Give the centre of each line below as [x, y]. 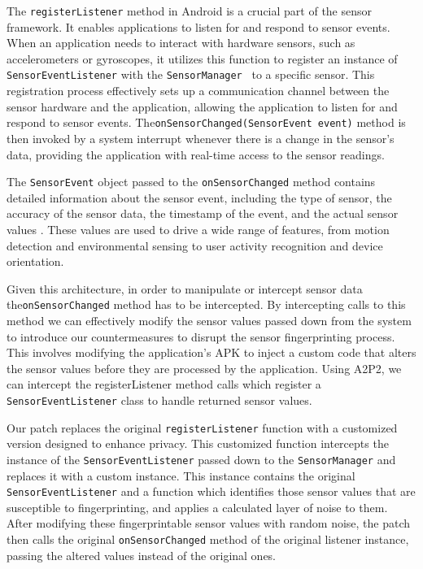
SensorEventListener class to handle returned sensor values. [159, 400]
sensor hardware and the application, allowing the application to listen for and [202, 106]
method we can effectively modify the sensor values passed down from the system [209, 320]
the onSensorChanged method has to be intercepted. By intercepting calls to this [206, 304]
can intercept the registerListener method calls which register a [164, 384]
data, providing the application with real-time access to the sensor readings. [196, 154]
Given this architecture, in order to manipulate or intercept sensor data [185, 288]
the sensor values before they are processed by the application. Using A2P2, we [204, 368]
